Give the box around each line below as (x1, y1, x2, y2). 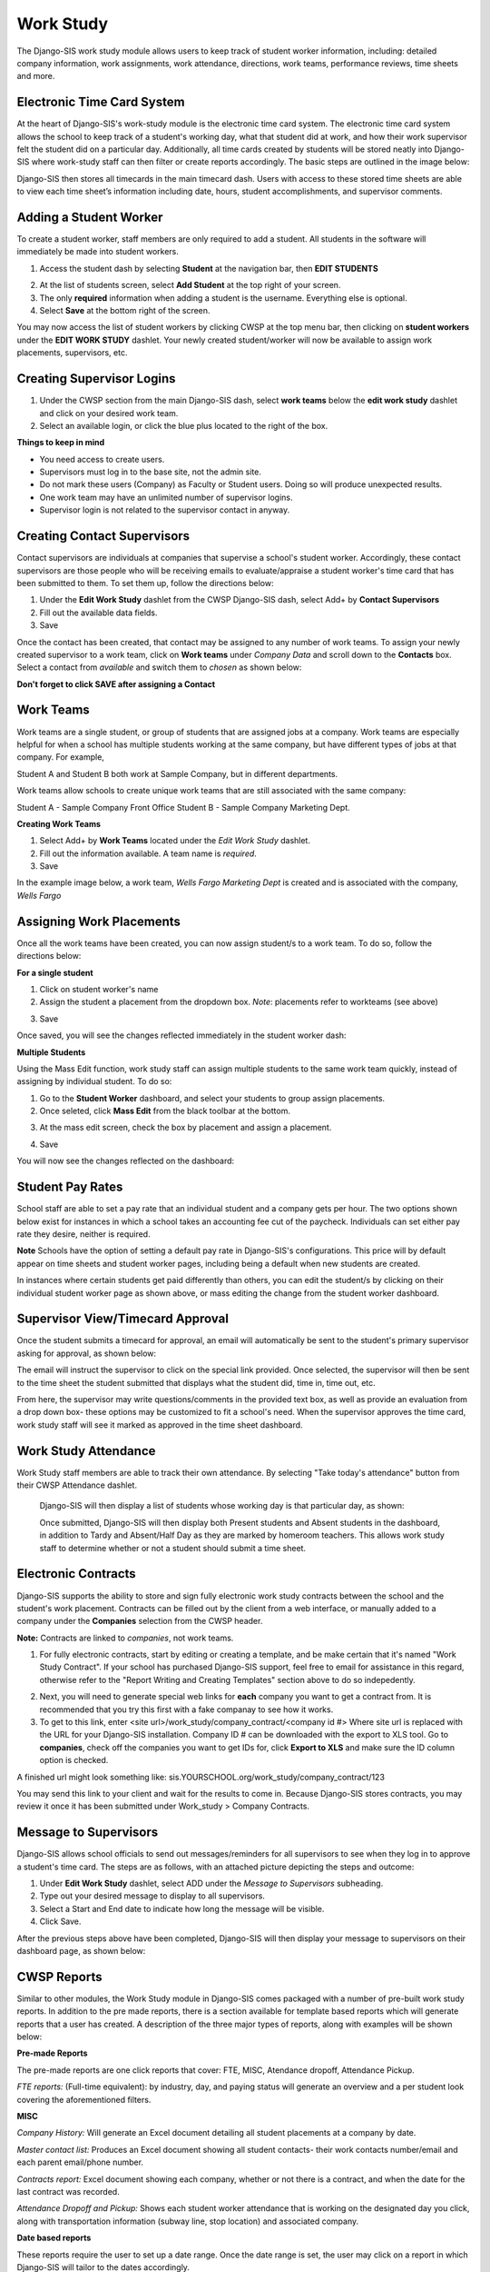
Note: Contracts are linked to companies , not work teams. (16, 1632, 234, 1643)
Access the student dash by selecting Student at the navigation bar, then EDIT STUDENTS (39, 263, 378, 274)
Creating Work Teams (16, 818, 102, 829)
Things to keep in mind (16, 437, 105, 448)
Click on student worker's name (39, 983, 159, 994)
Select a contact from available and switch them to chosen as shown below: (16, 662, 302, 673)
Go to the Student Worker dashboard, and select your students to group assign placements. (39, 1092, 386, 1103)
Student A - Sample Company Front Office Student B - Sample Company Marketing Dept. (16, 802, 351, 812)
